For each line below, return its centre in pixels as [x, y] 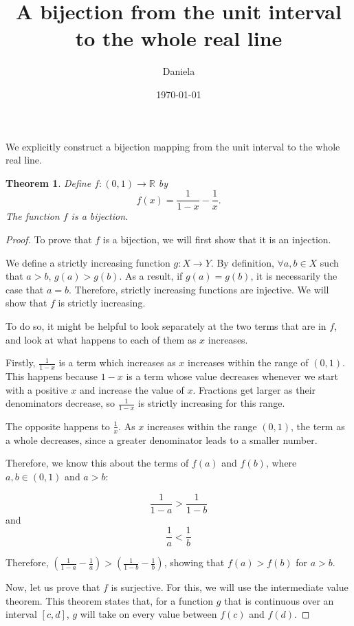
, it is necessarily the [294, 276]
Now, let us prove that [53, 587]
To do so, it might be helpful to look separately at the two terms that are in [166, 325]
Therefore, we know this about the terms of [97, 463]
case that [25, 289]
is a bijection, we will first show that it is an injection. [217, 239]
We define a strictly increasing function [88, 262]
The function [33, 216]
